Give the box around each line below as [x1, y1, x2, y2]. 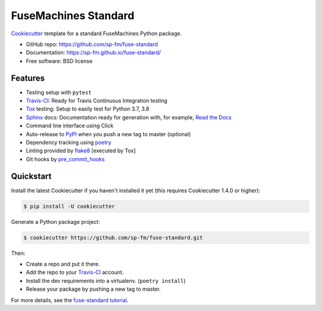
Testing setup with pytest [26, 88, 92, 96]
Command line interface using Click [26, 122, 114, 130]
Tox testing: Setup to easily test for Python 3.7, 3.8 [26, 105, 150, 113]
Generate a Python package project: [11, 218, 100, 225]
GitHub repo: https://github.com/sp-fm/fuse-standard [26, 41, 158, 48]
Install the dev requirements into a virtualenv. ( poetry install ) [26, 277, 186, 284]
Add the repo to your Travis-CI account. [26, 269, 124, 276]
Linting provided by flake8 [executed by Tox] [26, 147, 136, 155]
